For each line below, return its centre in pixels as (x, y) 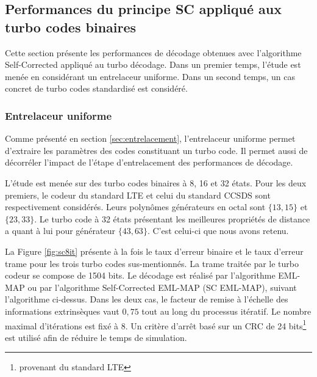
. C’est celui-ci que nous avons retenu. (218, 231)
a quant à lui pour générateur (60, 231)
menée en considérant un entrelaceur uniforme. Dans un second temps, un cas (150, 76)
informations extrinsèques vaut (62, 311)
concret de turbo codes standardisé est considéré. (96, 88)
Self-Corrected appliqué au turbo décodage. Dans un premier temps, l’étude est (153, 64)
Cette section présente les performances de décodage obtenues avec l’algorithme (153, 52)
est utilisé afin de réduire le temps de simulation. (96, 337)
